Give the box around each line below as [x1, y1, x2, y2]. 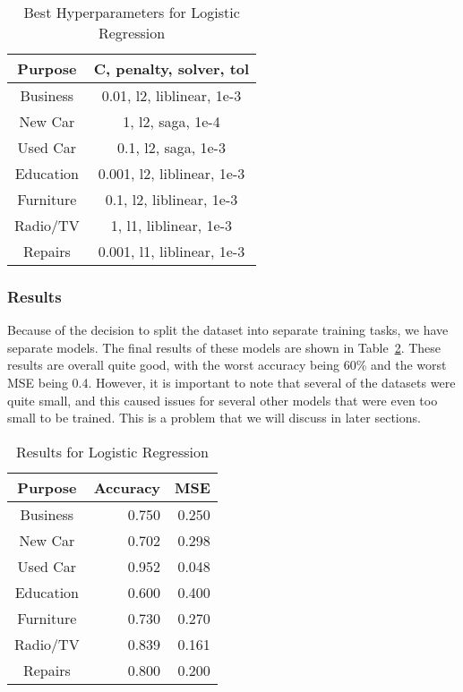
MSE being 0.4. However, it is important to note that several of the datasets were [7, 373, 456, 391]
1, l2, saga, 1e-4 [123, 111, 220, 132]
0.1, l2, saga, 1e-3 [116, 137, 226, 158]
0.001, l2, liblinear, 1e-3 [98, 163, 245, 184]
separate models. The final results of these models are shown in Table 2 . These [7, 337, 442, 356]
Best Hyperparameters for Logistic [23, 2, 240, 22]
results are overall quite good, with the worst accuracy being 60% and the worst [7, 355, 447, 374]
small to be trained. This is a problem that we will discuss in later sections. [7, 408, 421, 427]
